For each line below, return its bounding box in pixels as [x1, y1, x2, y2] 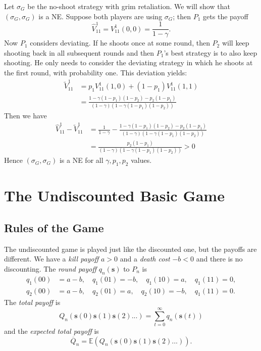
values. [131, 155, 152, 165]
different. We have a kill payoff [4, 253, 99, 264]
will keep [222, 37, 249, 48]
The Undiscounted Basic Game [4, 185, 225, 206]
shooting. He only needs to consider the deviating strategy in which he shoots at [4, 57, 253, 68]
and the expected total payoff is [4, 326, 99, 336]
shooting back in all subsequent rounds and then [4, 47, 154, 58]
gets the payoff [203, 11, 248, 21]
